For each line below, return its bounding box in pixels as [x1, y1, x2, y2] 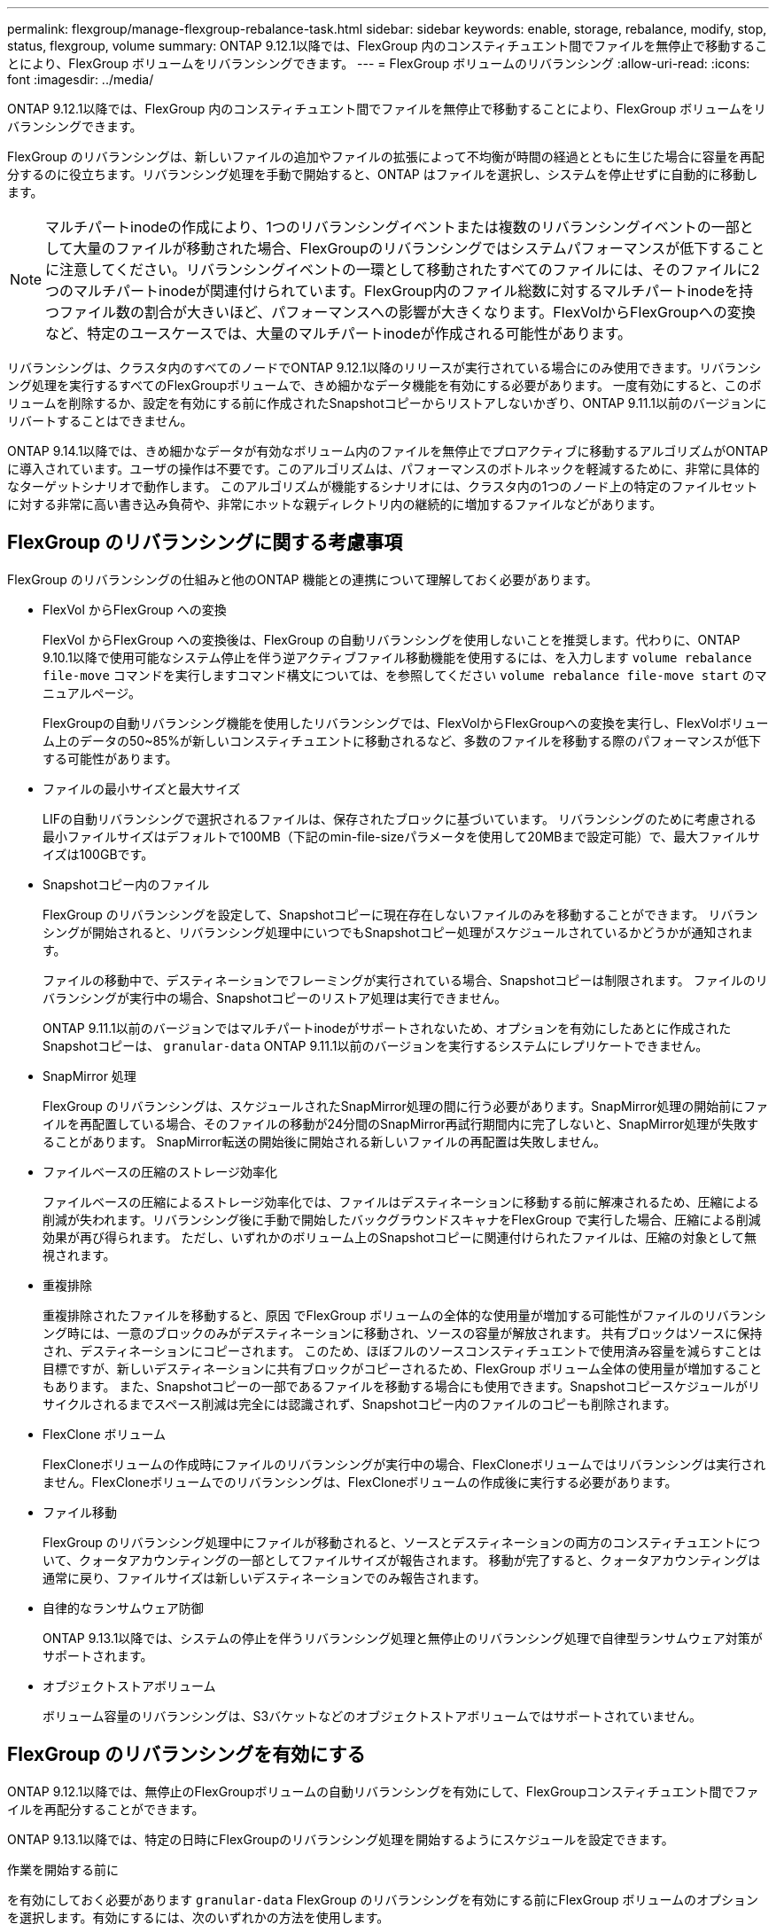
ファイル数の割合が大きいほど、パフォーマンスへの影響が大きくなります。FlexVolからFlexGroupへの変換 [59, 303, 756, 321]
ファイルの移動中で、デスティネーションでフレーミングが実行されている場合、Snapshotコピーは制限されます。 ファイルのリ [43, 972, 768, 988]
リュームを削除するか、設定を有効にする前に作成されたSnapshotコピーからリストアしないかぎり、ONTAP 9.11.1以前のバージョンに [7, 395, 767, 411]
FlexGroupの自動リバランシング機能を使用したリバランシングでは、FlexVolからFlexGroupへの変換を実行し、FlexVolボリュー [43, 715, 769, 731]
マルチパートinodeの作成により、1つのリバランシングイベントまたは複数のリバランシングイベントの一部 [45, 218, 740, 236]
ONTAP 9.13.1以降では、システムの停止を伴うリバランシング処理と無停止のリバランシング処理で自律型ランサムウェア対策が [43, 1630, 763, 1646]
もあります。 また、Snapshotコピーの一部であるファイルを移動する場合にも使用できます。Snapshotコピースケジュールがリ [43, 1378, 760, 1394]
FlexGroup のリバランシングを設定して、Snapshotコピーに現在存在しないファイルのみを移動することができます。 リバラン [43, 906, 758, 922]
